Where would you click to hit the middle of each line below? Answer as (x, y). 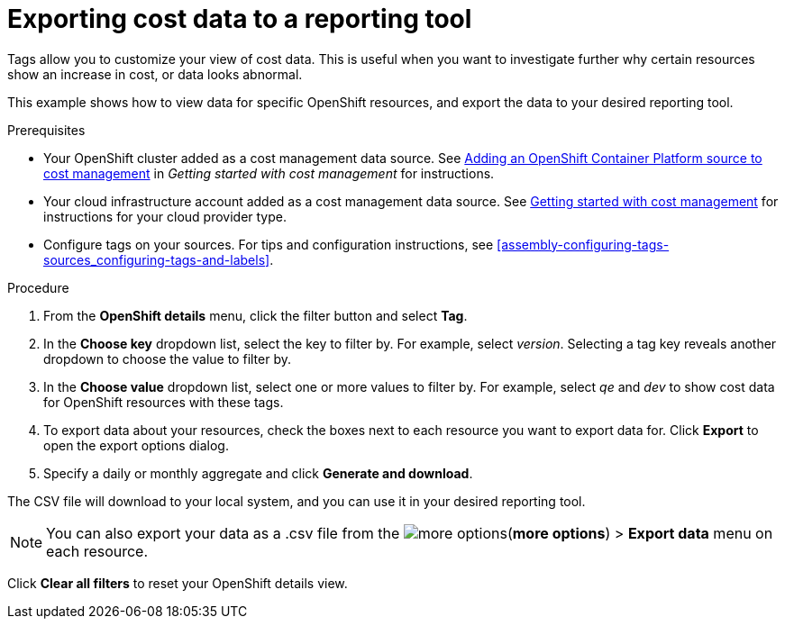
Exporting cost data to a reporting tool (240, 19)
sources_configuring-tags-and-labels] (157, 259)
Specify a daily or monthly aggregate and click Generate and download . (258, 473)
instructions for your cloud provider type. (165, 216)
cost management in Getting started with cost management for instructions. (269, 173)
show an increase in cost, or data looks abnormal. (155, 74)
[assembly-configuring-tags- (583, 244)
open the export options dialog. (136, 445)
